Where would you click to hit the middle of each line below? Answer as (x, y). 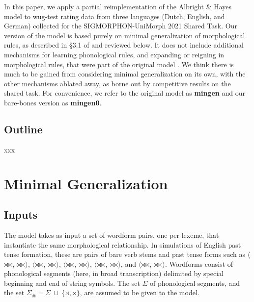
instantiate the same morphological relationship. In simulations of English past (123, 244)
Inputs (21, 214)
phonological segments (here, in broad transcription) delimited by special (114, 273)
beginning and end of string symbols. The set (72, 283)
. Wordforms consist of (199, 264)
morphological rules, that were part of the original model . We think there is (119, 64)
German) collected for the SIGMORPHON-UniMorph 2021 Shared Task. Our (121, 26)
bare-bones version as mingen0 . (53, 102)
